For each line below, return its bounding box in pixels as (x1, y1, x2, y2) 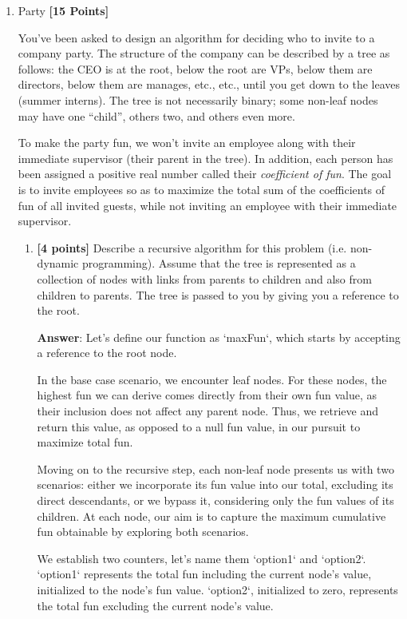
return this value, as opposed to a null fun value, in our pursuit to (37, 418, 361, 434)
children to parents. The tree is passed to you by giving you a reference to (37, 286, 399, 303)
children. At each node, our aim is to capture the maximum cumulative (37, 507, 386, 524)
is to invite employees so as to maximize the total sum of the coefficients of (18, 181, 385, 197)
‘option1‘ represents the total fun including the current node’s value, (37, 565, 372, 582)
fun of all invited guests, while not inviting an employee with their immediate (18, 196, 397, 213)
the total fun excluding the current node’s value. (37, 597, 274, 613)
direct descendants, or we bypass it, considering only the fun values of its (37, 492, 394, 509)
